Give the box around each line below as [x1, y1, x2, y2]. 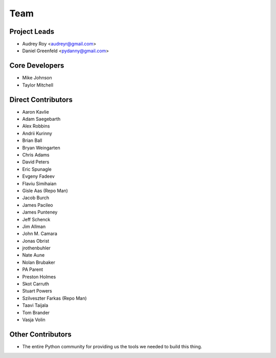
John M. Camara [22, 230, 57, 237]
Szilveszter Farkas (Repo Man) [22, 295, 87, 301]
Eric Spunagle [22, 166, 52, 172]
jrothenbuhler [22, 245, 51, 251]
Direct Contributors [9, 95, 73, 104]
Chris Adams [22, 152, 50, 158]
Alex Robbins [22, 123, 50, 129]
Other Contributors [9, 330, 72, 339]
